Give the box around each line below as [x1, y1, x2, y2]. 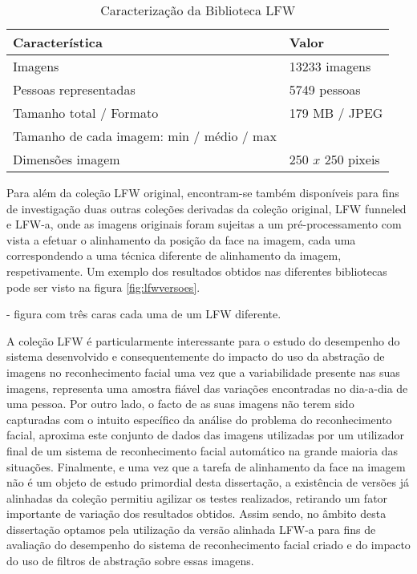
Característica [13, 33, 103, 51]
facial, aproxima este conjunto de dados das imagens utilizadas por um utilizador [6, 426, 404, 443]
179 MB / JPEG [289, 103, 383, 122]
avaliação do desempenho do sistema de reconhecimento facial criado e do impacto [6, 536, 411, 553]
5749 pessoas [289, 80, 361, 99]
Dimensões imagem [13, 150, 120, 168]
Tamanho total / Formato [13, 103, 159, 122]
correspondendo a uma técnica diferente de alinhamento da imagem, [6, 247, 342, 264]
